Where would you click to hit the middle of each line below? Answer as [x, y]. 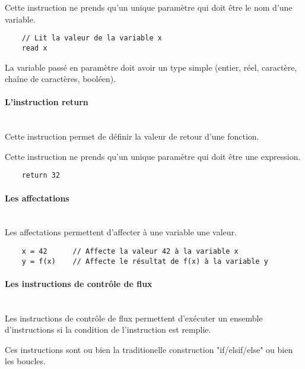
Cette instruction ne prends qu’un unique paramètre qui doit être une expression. [153, 156]
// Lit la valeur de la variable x [92, 38]
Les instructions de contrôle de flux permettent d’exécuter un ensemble [134, 318]
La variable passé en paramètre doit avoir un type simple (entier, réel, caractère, [151, 67]
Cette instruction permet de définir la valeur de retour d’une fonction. [132, 136]
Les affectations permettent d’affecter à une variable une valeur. [121, 232]
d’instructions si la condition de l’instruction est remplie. [108, 329]
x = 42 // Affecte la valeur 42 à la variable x [130, 251]
